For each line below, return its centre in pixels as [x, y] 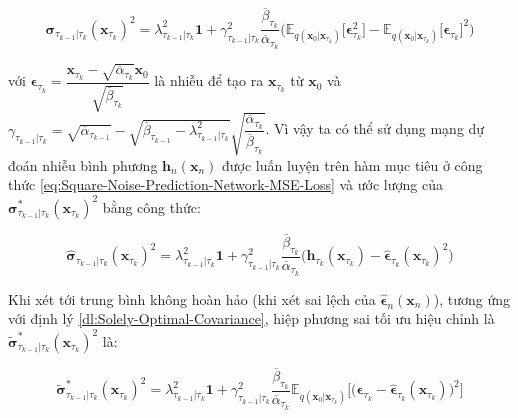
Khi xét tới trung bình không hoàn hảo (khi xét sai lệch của [192, 298]
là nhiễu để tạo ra [209, 80]
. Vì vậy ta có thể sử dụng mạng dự [375, 128]
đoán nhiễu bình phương [83, 164]
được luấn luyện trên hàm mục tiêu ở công [352, 164]
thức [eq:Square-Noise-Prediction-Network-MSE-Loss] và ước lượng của [225, 184]
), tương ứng [471, 298]
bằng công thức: [151, 206]
